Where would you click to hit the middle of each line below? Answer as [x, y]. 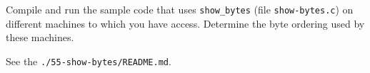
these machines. [40, 37]
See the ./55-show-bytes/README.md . [89, 61]
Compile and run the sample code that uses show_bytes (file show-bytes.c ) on [180, 9]
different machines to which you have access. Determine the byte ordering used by [185, 23]
